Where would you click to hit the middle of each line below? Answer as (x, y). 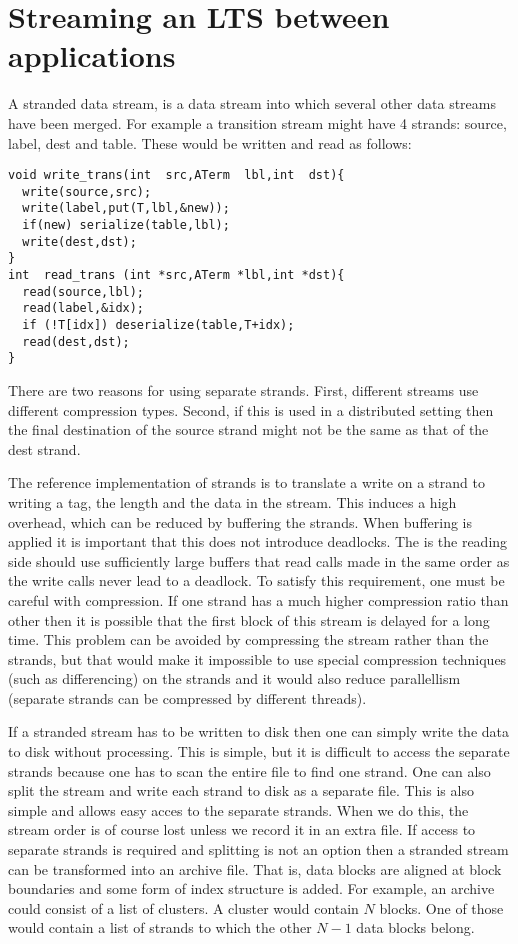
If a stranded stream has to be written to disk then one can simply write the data (259, 731)
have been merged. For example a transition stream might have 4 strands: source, (257, 122)
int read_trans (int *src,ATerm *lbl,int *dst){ (176, 275)
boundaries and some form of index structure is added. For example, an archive (251, 888)
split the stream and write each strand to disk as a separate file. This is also (241, 790)
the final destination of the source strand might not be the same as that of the (248, 429)
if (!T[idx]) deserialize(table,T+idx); (158, 325)
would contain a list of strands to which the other (160, 927)
